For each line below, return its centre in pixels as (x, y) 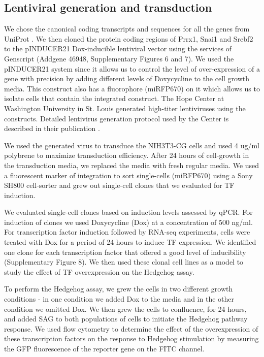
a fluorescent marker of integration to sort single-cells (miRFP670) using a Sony (128, 175)
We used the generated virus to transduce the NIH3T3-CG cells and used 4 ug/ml (132, 145)
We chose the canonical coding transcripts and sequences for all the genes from (127, 29)
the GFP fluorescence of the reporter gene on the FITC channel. (104, 349)
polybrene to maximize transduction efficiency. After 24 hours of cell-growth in (127, 155)
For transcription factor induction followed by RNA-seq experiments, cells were (127, 232)
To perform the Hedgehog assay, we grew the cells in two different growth (119, 289)
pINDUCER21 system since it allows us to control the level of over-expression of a (132, 68)
